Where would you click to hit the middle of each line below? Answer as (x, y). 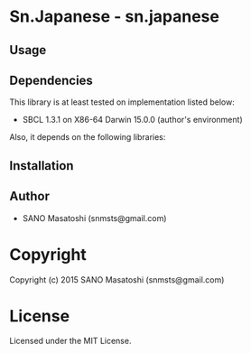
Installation (42, 166)
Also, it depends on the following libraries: (88, 137)
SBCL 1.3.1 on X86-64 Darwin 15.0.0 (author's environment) (132, 120)
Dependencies (51, 80)
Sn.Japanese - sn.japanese (114, 17)
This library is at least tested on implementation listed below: (122, 102)
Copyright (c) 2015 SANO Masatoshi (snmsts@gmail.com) (117, 279)
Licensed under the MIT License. (70, 341)
